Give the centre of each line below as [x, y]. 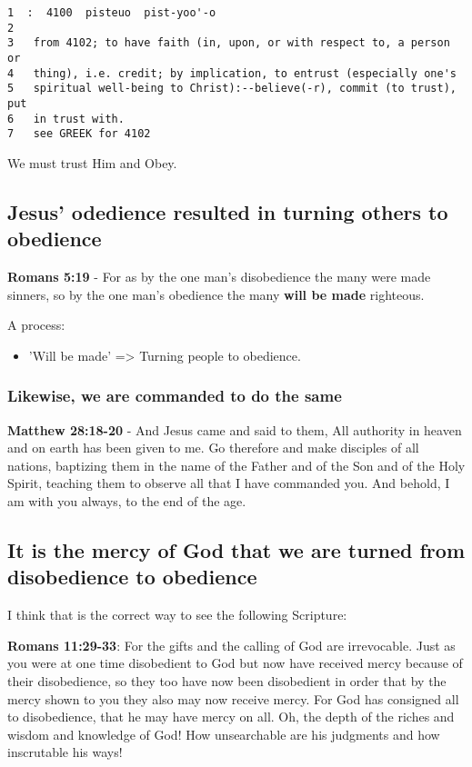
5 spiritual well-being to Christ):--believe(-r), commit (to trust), [232, 89]
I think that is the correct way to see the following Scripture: [177, 615]
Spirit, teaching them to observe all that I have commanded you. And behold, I [229, 483]
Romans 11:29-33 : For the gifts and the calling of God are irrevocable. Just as [231, 645]
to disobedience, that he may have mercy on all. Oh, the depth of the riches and [231, 717]
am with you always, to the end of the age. [127, 501]
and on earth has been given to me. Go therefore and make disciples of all [213, 448]
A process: [36, 325]
